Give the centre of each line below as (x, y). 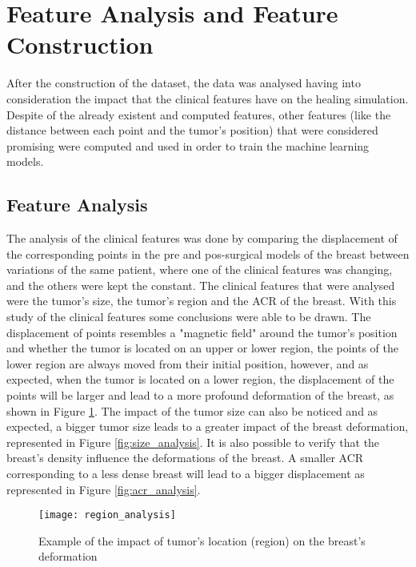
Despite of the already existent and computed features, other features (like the (199, 114)
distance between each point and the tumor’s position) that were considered (192, 130)
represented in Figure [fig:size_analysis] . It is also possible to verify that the (193, 442)
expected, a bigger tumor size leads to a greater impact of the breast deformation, (208, 426)
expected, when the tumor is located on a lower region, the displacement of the (200, 379)
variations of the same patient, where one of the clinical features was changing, (200, 269)
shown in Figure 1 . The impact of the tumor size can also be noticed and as (192, 410)
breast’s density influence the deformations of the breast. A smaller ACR (185, 458)
